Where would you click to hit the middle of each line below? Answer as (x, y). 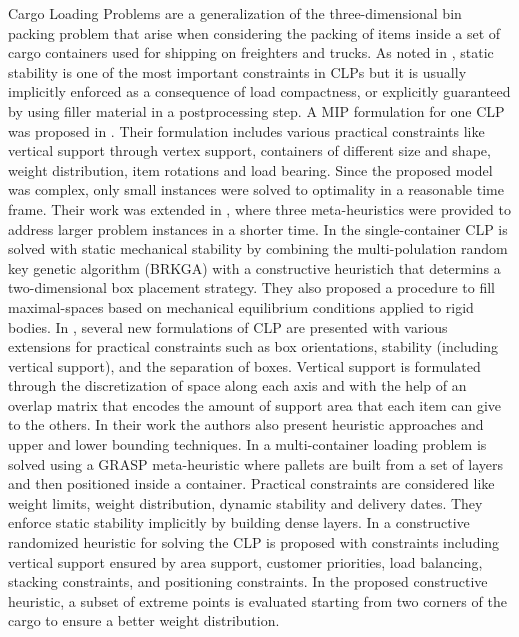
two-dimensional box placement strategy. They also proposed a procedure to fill (251, 287)
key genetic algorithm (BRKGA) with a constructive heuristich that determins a (254, 267)
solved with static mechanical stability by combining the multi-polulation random (258, 248)
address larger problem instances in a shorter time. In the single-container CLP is (258, 228)
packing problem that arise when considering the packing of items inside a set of (254, 32)
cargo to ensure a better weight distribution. (144, 620)
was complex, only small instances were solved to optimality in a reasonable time (256, 189)
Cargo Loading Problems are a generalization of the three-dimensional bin (235, 13)
